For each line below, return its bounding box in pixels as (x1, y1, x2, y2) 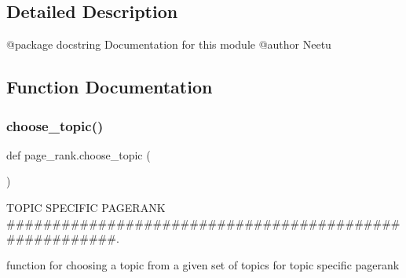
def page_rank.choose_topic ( (6, 146, 151, 163)
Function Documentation (6, 75, 213, 99)
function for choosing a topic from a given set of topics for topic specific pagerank (6, 256, 400, 273)
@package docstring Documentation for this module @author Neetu (6, 36, 331, 53)
